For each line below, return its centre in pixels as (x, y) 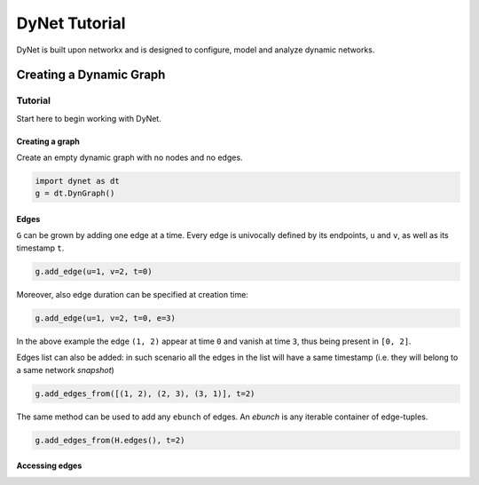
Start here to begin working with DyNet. (89, 118)
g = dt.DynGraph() (75, 194)
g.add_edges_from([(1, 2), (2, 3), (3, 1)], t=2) (145, 394)
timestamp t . (40, 248)
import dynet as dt (77, 181)
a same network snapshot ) (65, 370)
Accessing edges (49, 465)
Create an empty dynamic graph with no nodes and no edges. (130, 158)
